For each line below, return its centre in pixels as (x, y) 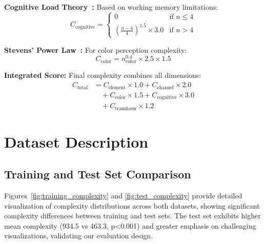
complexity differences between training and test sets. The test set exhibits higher (132, 216)
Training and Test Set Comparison (98, 174)
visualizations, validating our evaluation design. (79, 236)
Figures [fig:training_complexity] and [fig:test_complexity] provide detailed (123, 196)
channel (166, 87)
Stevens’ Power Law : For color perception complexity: (96, 49)
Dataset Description (76, 141)
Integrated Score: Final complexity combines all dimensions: (103, 75)
